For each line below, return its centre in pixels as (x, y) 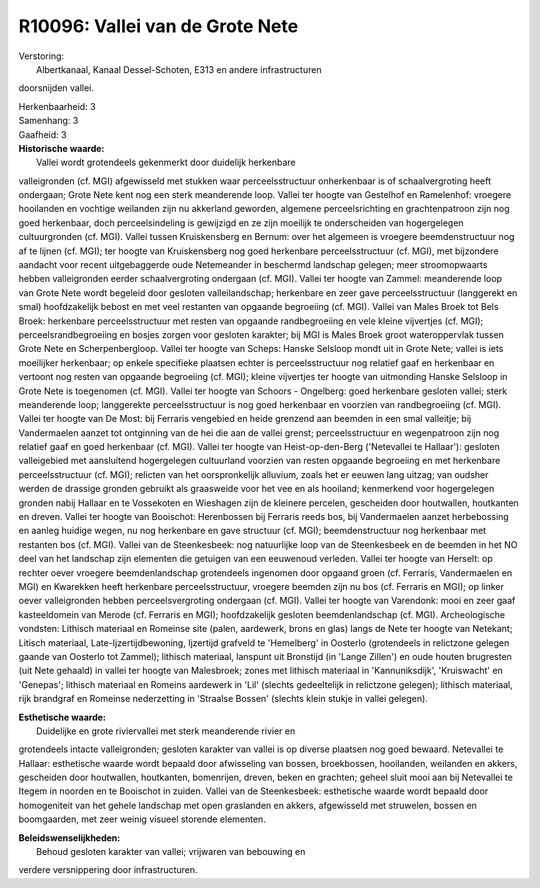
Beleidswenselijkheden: (69, 837)
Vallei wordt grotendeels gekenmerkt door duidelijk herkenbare (166, 162)
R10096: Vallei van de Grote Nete (158, 26)
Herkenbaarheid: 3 (57, 106)
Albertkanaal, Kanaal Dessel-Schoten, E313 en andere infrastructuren (179, 69)
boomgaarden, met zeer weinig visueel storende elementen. (142, 819)
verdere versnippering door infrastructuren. (108, 870)
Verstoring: (41, 56)
